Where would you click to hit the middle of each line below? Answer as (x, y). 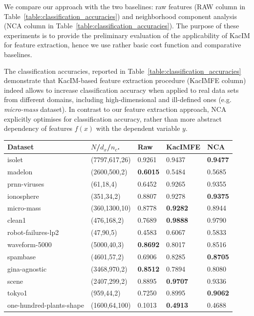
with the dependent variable (138, 128)
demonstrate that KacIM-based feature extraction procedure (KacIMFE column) (125, 80)
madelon (20, 171)
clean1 (17, 220)
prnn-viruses (26, 183)
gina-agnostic (27, 268)
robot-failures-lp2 (33, 232)
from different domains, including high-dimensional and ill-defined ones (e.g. (118, 99)
